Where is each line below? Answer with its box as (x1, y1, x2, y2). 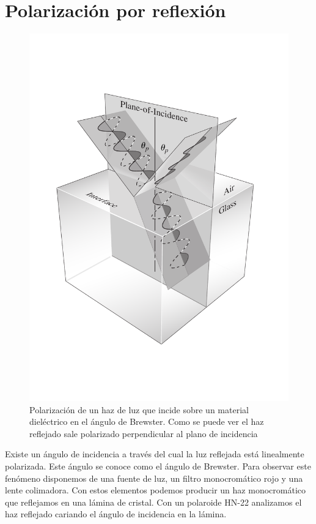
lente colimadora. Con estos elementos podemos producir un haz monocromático (5, 484, 306, 496)
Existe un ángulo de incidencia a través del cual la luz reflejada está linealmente (5, 447, 304, 460)
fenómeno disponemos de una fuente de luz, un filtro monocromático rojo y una (5, 471, 303, 484)
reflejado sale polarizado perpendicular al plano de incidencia (29, 427, 258, 440)
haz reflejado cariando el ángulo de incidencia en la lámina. (5, 507, 227, 520)
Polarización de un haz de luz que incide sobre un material (29, 403, 249, 416)
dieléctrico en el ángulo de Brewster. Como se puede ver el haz (29, 415, 264, 428)
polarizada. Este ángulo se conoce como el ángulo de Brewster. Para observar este (5, 460, 311, 473)
